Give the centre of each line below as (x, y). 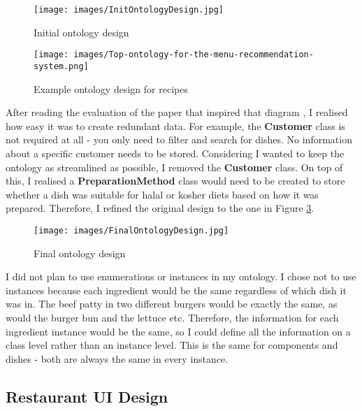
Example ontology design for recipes (111, 88)
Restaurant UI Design (87, 396)
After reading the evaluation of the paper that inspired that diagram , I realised (177, 112)
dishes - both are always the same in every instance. (117, 358)
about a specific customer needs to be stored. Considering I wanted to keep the (175, 153)
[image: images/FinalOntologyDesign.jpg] (131, 230)
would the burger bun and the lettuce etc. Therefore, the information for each (172, 317)
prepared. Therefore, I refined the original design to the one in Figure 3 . (160, 208)
